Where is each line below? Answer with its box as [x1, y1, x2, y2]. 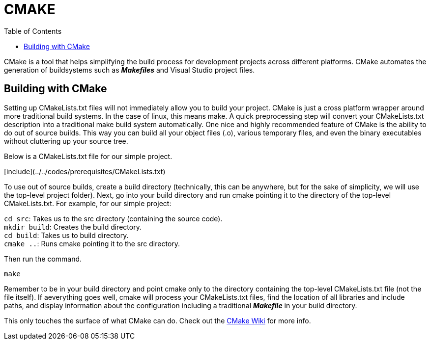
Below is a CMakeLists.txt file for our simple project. [4, 152, 172, 160]
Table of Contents [4, 26, 62, 35]
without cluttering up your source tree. [4, 136, 128, 145]
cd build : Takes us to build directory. [4, 231, 129, 239]
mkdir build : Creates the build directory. [4, 222, 142, 231]
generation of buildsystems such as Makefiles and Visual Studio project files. [4, 65, 255, 74]
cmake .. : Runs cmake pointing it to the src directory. [4, 239, 180, 248]
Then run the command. [4, 254, 82, 263]
